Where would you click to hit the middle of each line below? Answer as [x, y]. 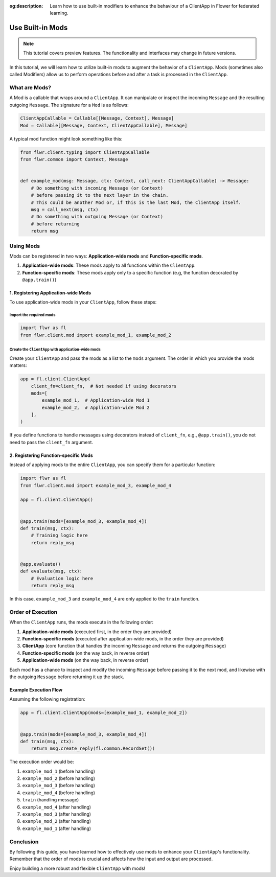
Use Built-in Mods [39, 28]
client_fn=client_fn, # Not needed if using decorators [104, 386]
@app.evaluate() [41, 564]
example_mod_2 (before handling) [59, 778]
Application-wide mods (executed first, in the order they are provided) [97, 632]
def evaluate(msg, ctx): [51, 571]
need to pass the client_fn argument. [51, 442]
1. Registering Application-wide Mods [50, 293]
